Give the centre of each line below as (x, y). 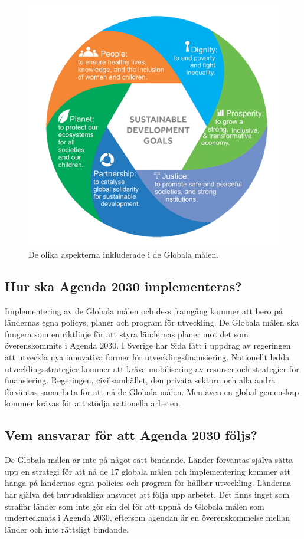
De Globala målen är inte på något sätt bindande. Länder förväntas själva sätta (149, 460)
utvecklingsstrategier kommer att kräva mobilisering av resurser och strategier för (152, 368)
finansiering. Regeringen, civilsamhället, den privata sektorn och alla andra (140, 380)
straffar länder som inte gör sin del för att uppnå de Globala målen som (135, 506)
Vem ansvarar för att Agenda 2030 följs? (131, 435)
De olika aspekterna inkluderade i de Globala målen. (124, 254)
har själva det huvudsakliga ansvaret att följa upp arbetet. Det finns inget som (147, 494)
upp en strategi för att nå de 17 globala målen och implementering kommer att (148, 471)
